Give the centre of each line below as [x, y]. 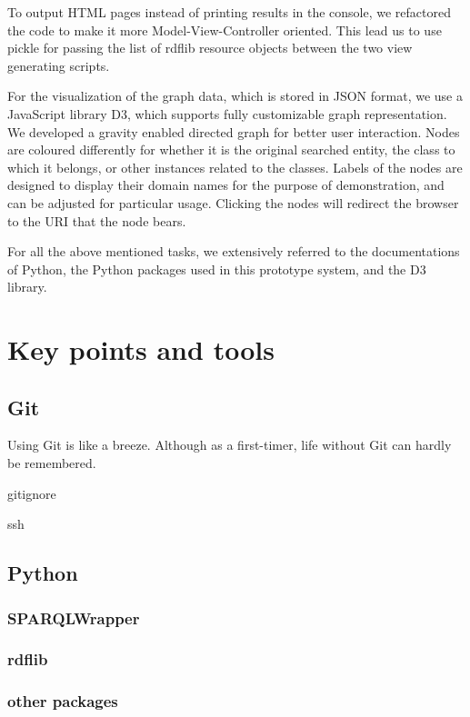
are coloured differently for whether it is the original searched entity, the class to [231, 149]
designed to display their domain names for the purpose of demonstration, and [226, 185]
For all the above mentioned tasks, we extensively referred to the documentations [234, 251]
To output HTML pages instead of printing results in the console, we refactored [230, 12]
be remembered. [52, 463]
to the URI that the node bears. [97, 220]
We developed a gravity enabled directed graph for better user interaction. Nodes [234, 131]
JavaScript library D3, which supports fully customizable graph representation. [227, 113]
